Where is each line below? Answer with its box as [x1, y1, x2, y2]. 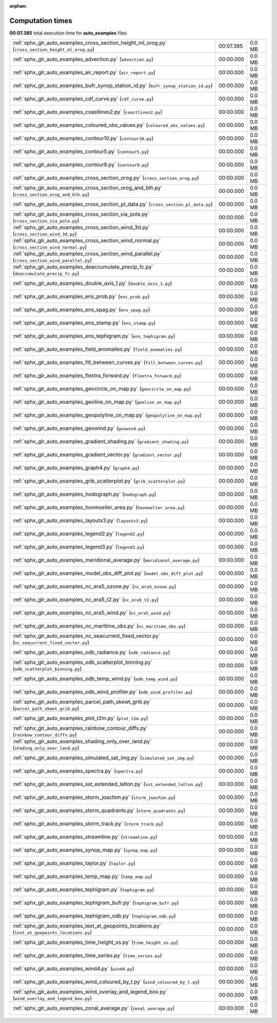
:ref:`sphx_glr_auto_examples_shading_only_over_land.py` [12, 738, 152, 745]
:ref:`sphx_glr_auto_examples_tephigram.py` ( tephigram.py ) [12, 886, 154, 893]
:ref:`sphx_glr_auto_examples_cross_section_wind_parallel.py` [12, 250, 162, 257]
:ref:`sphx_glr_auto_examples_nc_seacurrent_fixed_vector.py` [12, 633, 161, 640]
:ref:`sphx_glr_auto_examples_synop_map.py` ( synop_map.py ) [12, 847, 157, 854]
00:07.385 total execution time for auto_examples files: [9, 30, 128, 36]
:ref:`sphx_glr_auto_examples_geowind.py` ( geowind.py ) [12, 425, 146, 432]
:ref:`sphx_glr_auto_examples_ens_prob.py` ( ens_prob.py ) [12, 293, 150, 300]
